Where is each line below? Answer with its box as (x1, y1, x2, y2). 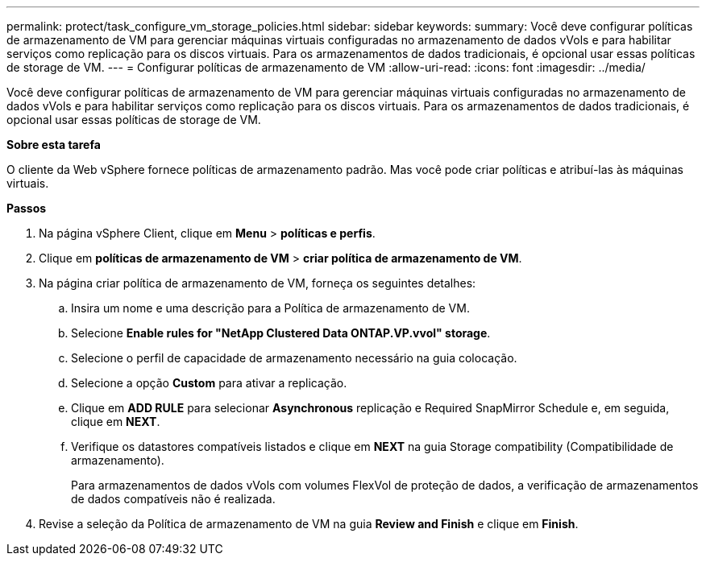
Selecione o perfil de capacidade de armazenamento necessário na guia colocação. (71, 351, 517, 365)
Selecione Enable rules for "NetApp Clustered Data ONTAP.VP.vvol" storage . (71, 326, 491, 340)
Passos (6, 201, 47, 215)
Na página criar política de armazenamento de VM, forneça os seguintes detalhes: (39, 276, 476, 290)
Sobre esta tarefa (6, 138, 101, 151)
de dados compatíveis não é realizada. (71, 492, 276, 506)
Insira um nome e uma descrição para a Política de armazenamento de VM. (71, 301, 470, 315)
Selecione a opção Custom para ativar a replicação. (71, 376, 347, 390)
